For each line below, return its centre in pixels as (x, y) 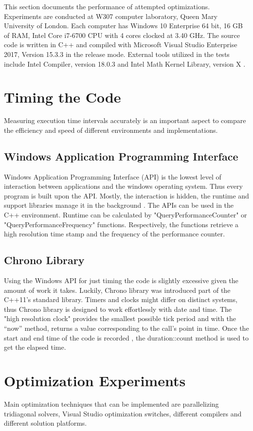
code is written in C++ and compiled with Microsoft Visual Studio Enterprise (121, 45)
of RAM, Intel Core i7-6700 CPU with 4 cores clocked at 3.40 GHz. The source (122, 35)
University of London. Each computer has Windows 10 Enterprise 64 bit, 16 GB (123, 26)
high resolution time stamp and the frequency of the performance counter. (115, 234)
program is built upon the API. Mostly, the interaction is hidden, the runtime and (126, 195)
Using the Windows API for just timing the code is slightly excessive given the (121, 280)
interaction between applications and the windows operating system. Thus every (123, 186)
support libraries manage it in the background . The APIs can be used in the (119, 205)
